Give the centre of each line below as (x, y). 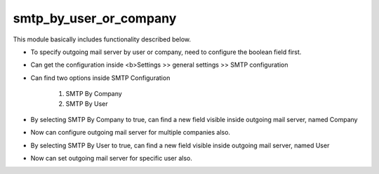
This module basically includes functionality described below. (102, 39)
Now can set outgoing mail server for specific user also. (111, 159)
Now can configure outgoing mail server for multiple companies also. (131, 133)
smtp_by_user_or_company (95, 18)
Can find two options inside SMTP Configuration (100, 78)
